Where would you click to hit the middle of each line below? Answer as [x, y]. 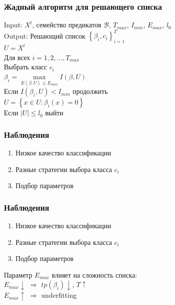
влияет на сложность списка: [94, 274]
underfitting [59, 295]
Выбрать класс [26, 67]
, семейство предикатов [67, 25]
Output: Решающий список [45, 35]
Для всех [17, 57]
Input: [13, 25]
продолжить [90, 91]
